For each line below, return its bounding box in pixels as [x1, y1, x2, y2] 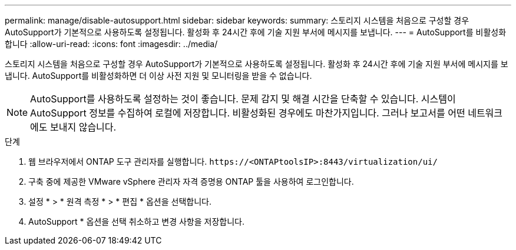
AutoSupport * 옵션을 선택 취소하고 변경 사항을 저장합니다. [28, 216, 244, 226]
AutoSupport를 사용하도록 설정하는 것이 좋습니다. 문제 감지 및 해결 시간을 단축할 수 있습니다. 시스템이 [30, 93, 456, 105]
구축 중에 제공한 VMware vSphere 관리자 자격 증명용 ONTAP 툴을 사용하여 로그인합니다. [28, 176, 354, 186]
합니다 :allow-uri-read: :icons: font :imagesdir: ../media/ [5, 39, 218, 49]
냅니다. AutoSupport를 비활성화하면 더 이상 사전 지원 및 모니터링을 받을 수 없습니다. [5, 71, 312, 81]
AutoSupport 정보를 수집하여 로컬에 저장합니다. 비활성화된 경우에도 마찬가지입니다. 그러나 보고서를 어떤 [30, 107, 465, 119]
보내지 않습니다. [50, 121, 117, 133]
